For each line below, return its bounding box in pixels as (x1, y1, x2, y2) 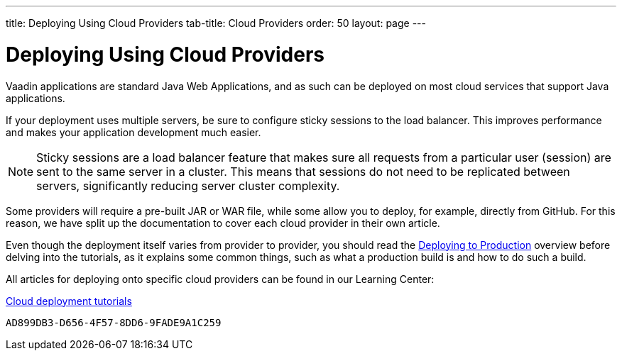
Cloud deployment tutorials (6, 294, 132, 307)
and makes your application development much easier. (6, 126, 261, 138)
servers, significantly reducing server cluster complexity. (36, 178, 340, 193)
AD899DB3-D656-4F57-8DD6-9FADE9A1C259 (6, 316, 222, 328)
